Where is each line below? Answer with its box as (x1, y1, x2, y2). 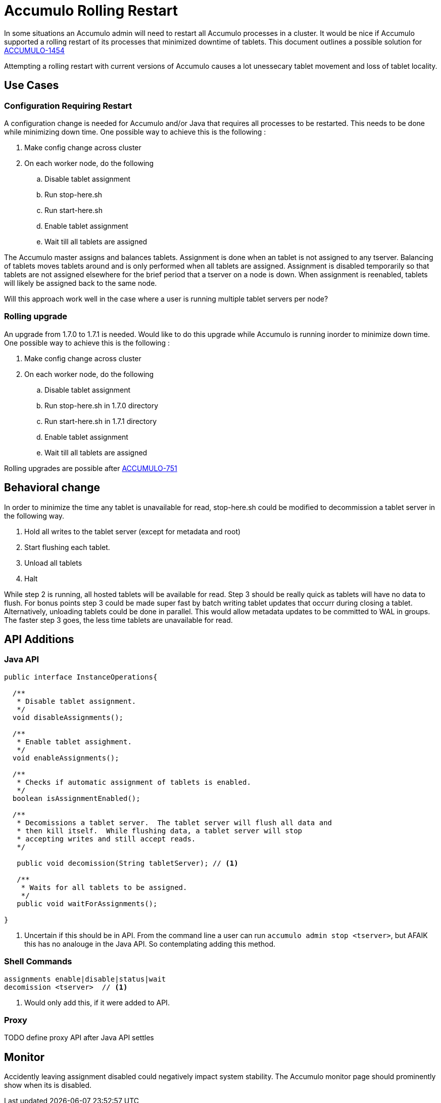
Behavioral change (4, 481, 101, 494)
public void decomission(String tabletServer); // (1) (17, 859, 238, 867)
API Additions (4, 632, 74, 646)
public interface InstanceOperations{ (4, 672, 158, 681)
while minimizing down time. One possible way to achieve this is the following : (4, 127, 266, 136)
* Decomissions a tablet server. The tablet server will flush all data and (17, 818, 332, 827)
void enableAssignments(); (12, 753, 119, 762)
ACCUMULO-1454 (4, 46, 65, 55)
